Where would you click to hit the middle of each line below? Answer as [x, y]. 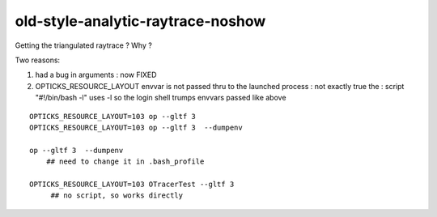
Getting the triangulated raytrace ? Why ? [84, 45]
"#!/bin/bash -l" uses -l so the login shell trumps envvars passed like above [161, 98]
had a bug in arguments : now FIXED [96, 75]
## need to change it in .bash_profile [125, 162]
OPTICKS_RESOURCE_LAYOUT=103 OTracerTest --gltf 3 [132, 184]
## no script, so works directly [117, 196]
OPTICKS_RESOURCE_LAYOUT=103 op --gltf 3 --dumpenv [136, 127]
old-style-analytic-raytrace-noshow [140, 21]
